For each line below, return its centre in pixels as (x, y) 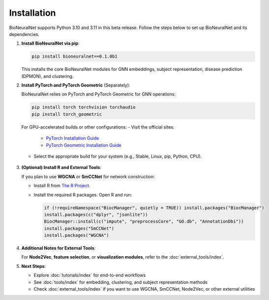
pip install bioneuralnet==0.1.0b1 (75, 56)
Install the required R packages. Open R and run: (83, 195)
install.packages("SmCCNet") (79, 228)
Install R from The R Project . (62, 186)
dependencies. (24, 34)
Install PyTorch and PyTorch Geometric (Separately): (76, 85)
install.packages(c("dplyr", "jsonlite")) (96, 215)
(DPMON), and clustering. (47, 76)
